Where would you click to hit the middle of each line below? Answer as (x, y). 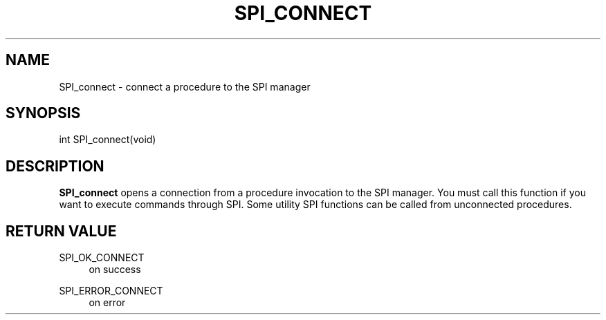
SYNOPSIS (43, 113)
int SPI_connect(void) (108, 140)
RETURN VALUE (61, 231)
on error (107, 303)
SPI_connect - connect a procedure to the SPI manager (185, 86)
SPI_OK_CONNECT (102, 258)
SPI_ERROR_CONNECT (111, 291)
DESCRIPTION (55, 166)
